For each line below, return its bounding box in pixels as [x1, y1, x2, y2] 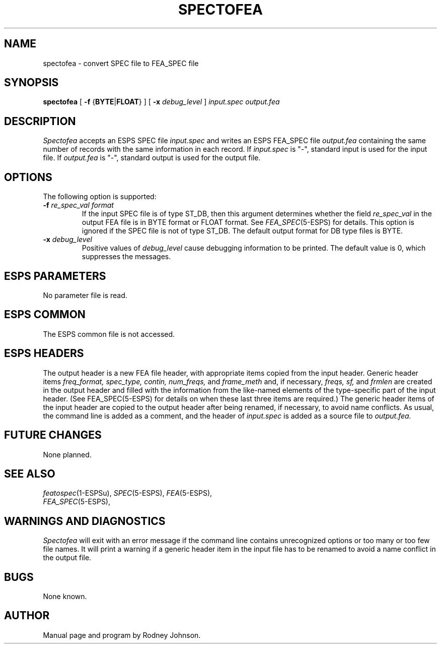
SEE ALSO [4, 467, 55, 480]
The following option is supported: [43, 192, 157, 201]
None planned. [43, 450, 92, 459]
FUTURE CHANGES [4, 429, 102, 442]
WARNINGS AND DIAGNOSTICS [4, 514, 166, 527]
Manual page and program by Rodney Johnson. [43, 630, 201, 639]
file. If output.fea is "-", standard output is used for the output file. [43, 153, 261, 162]
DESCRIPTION [4, 114, 76, 128]
